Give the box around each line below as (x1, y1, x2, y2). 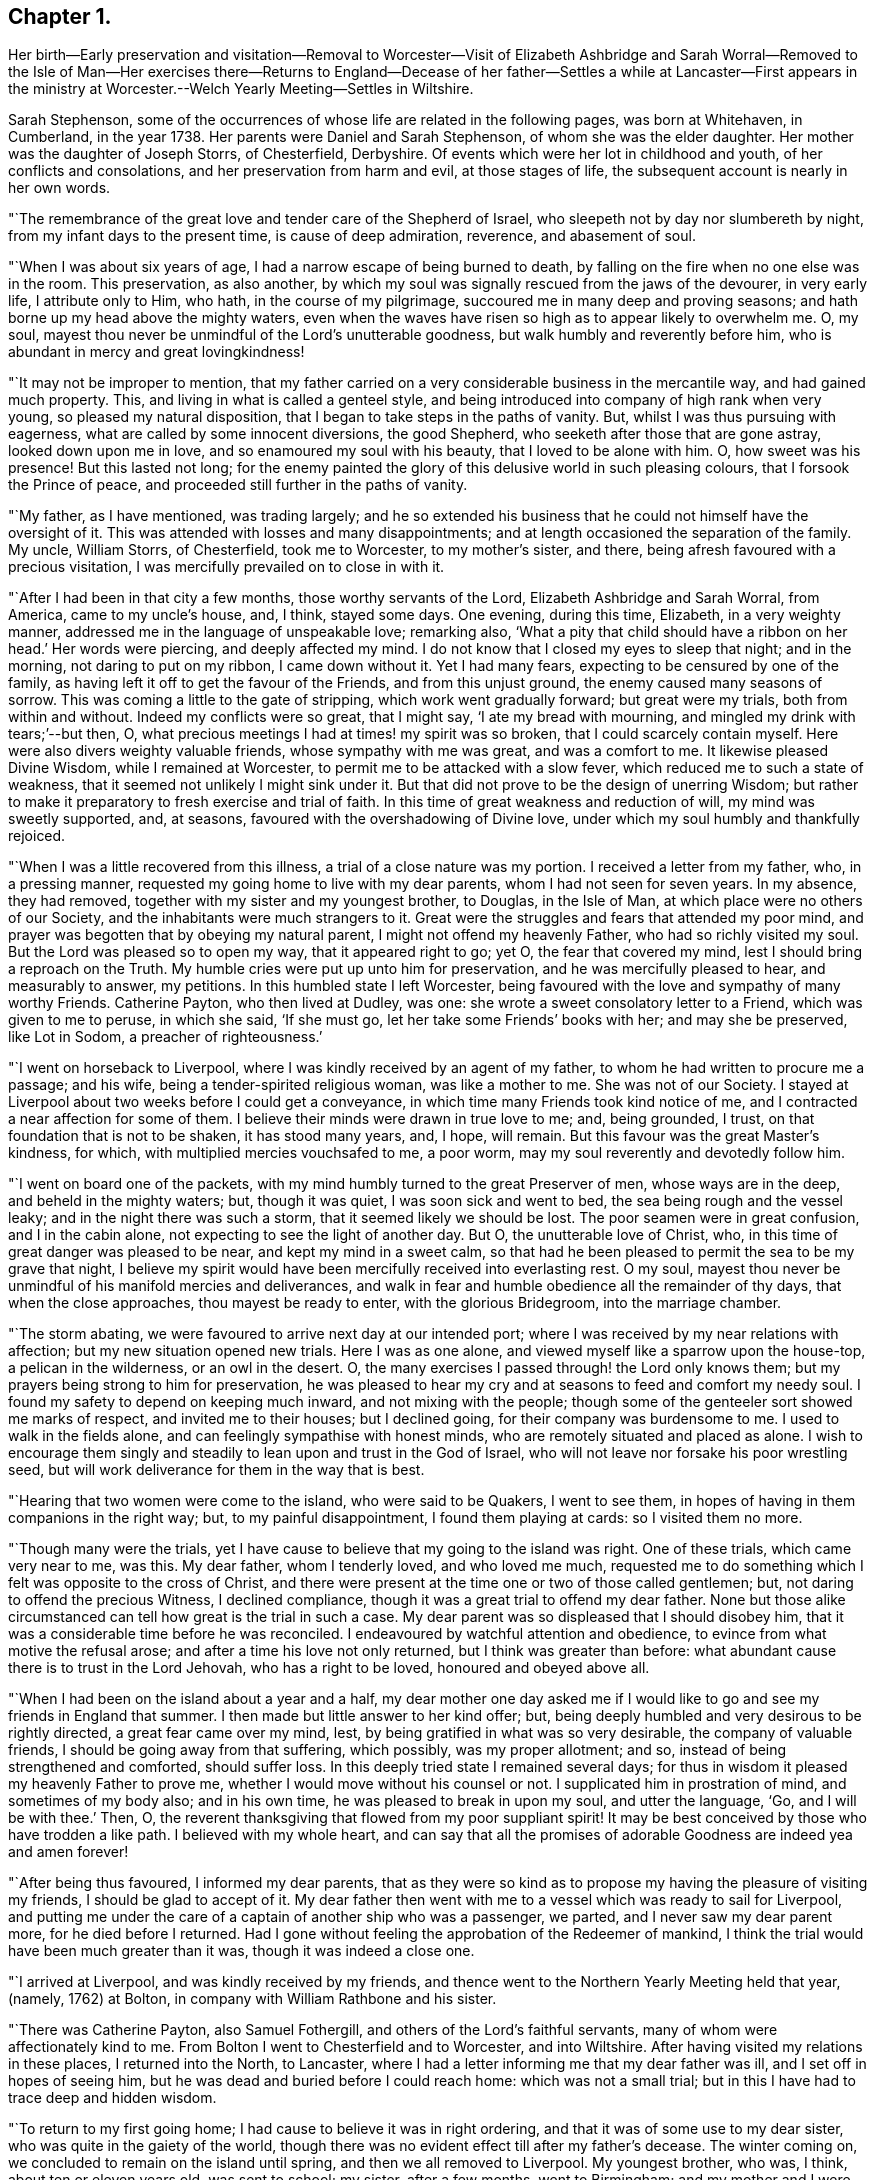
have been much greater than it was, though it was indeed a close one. (8, 1942, 475, 1960)
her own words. (8, 179, 111, 197)
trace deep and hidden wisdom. (8, 2089, 217, 2107)
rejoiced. (8, 827, 66, 845)
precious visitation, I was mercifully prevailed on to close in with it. (8, 558, 445, 576)
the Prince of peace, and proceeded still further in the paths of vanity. (8, 476, 468, 494)
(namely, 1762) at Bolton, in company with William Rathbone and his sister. (8, 1990, 497, 2008)
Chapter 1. (8, 4, 112, 29)
